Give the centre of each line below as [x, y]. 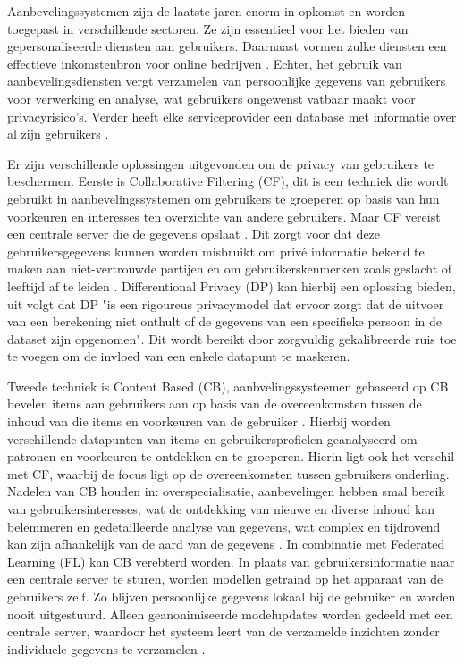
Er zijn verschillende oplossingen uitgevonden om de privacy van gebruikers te [221, 163]
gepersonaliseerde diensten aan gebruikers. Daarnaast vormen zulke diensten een [227, 46]
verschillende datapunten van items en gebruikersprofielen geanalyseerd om [212, 438]
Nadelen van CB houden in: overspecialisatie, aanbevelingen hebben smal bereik [226, 491]
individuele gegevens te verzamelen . [106, 648]
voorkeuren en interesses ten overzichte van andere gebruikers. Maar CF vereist [224, 216]
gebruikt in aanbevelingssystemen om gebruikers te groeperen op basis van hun [224, 198]
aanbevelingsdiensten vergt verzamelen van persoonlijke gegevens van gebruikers [227, 81]
